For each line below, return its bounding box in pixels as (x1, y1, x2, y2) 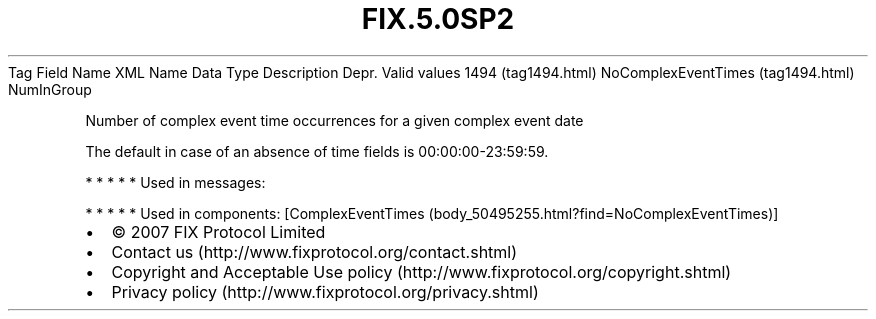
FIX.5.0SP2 (361, 2, 515, 36)
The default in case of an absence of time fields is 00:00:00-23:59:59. (85, 142, 549, 160)
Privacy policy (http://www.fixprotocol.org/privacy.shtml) (111, 281, 539, 302)
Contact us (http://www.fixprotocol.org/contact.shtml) (111, 241, 518, 262)
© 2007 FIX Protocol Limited (111, 221, 326, 242)
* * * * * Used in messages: (85, 173, 266, 191)
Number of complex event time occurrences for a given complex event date (85, 111, 584, 129)
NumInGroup (8, 80, 92, 98)
